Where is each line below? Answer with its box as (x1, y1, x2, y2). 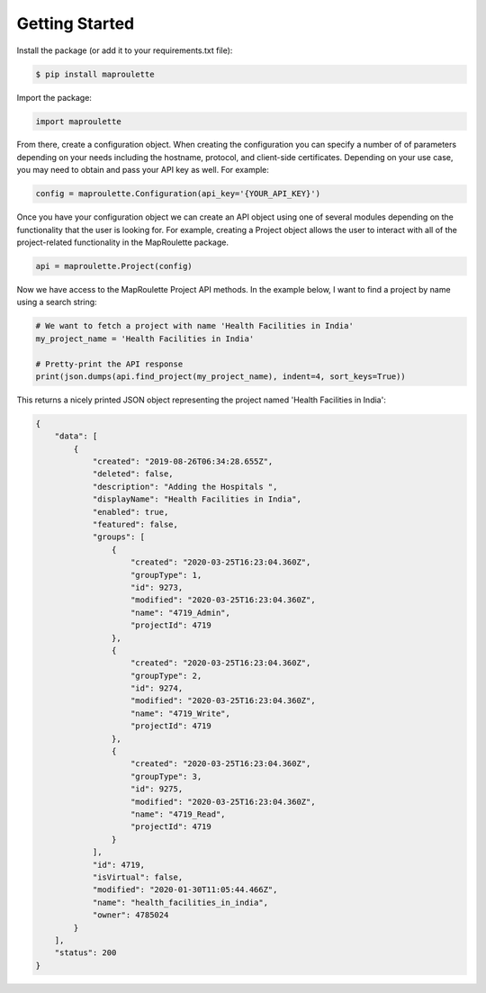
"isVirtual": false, (92, 871, 184, 882)
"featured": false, (92, 519, 179, 530)
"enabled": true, (92, 507, 169, 517)
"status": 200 (54, 948, 117, 958)
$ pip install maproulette (35, 68, 155, 79)
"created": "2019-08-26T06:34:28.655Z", (92, 456, 274, 467)
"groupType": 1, (130, 570, 202, 580)
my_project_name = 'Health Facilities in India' (35, 333, 255, 344)
